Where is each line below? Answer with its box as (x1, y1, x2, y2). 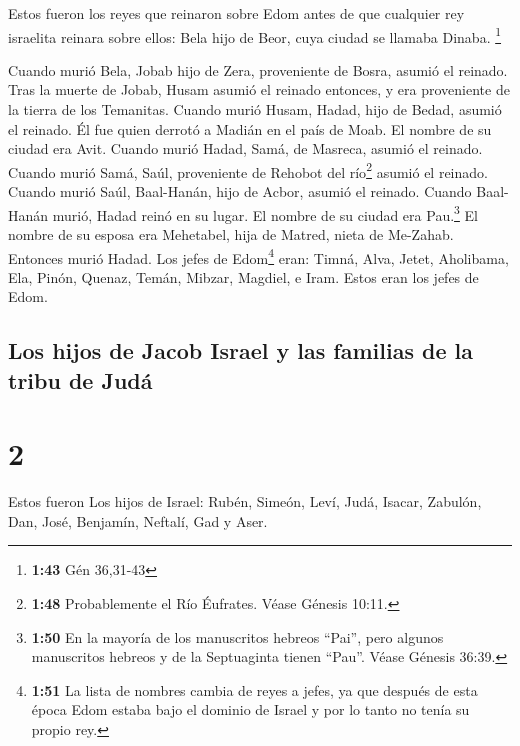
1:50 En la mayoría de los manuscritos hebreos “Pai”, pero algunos (31, 626, 444, 647)
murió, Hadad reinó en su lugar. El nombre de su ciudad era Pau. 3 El (52, 201, 478, 225)
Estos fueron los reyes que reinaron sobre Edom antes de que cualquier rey (8, 3, 465, 23)
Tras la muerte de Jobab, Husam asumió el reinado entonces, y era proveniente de (8, 79, 510, 100)
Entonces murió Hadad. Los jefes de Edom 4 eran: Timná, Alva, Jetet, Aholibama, (8, 244, 509, 268)
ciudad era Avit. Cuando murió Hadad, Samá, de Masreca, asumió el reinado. (8, 138, 483, 159)
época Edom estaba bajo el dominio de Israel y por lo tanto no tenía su (31, 699, 470, 720)
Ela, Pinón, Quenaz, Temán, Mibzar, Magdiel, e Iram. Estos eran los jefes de (8, 266, 479, 287)
